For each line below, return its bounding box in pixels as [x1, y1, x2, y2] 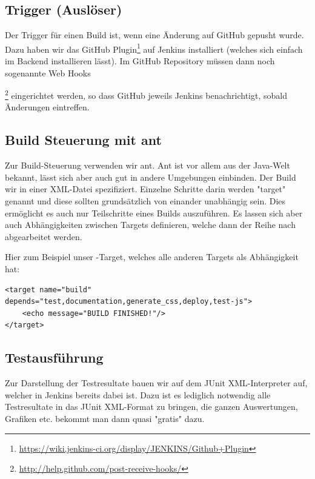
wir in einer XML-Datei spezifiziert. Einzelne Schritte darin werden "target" [5, 183, 286, 195]
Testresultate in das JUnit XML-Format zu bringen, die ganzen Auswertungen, [5, 400, 298, 413]
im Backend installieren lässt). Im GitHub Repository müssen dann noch [5, 55, 275, 67]
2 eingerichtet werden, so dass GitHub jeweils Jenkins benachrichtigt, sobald [5, 87, 287, 101]
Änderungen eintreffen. [5, 101, 90, 113]
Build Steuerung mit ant [5, 130, 162, 149]
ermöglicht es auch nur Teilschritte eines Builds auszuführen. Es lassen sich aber [5, 206, 303, 219]
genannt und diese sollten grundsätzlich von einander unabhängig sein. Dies [5, 195, 286, 207]
